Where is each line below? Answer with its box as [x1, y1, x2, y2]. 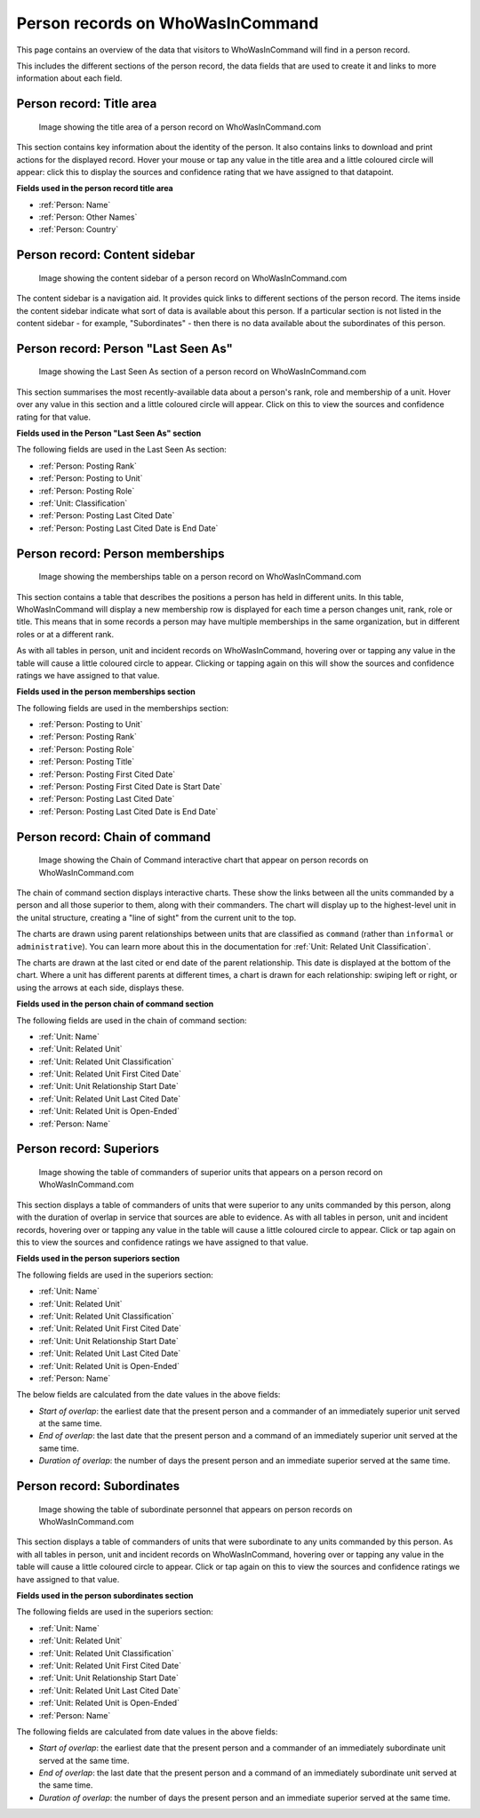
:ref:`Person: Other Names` [38, 212, 138, 222]
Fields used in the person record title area [16, 183, 173, 194]
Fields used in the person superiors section [16, 1253, 180, 1264]
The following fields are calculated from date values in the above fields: [16, 1726, 278, 1737]
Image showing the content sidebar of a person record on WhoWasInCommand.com [38, 272, 348, 284]
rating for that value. [16, 412, 92, 422]
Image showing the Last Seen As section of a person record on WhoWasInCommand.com [38, 366, 367, 377]
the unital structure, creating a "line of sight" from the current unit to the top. [16, 912, 297, 923]
